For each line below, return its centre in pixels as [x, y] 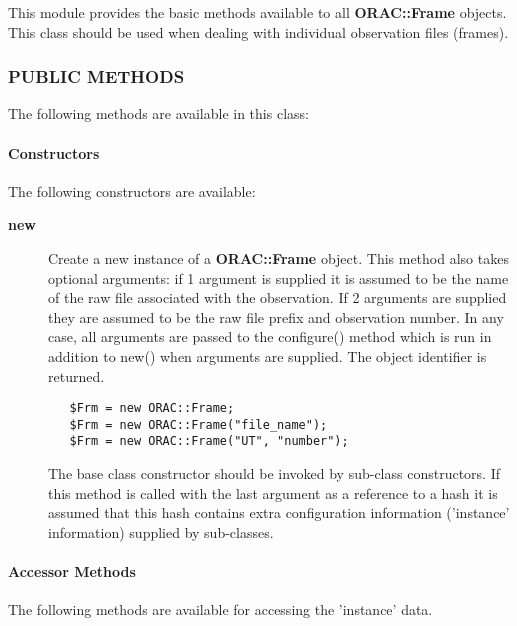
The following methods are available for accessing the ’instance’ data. [220, 609]
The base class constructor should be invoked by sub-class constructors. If [274, 473]
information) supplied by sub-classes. [161, 531]
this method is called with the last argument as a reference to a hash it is [273, 492]
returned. [76, 375]
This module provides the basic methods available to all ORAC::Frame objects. [257, 12]
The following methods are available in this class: [158, 113]
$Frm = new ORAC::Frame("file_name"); [198, 424]
